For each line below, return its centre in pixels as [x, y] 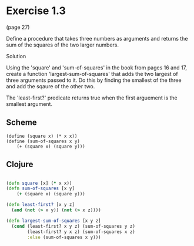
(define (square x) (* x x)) [42, 136]
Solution [16, 56]
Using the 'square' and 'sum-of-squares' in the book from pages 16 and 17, [96, 67]
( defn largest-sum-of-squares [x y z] [53, 221]
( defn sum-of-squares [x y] [41, 189]
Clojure [20, 164]
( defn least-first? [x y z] [41, 205]
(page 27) [18, 27]
